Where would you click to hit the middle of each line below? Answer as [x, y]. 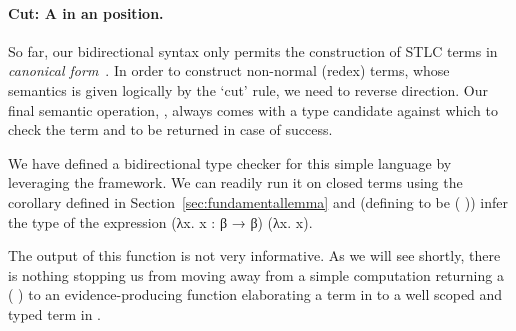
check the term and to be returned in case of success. [170, 129]
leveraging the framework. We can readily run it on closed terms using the [235, 182]
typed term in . [54, 313]
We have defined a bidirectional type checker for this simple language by [230, 162]
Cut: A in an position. [86, 12]
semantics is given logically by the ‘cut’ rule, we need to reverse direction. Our [248, 89]
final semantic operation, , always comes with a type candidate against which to [253, 109]
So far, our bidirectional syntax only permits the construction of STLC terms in [253, 50]
